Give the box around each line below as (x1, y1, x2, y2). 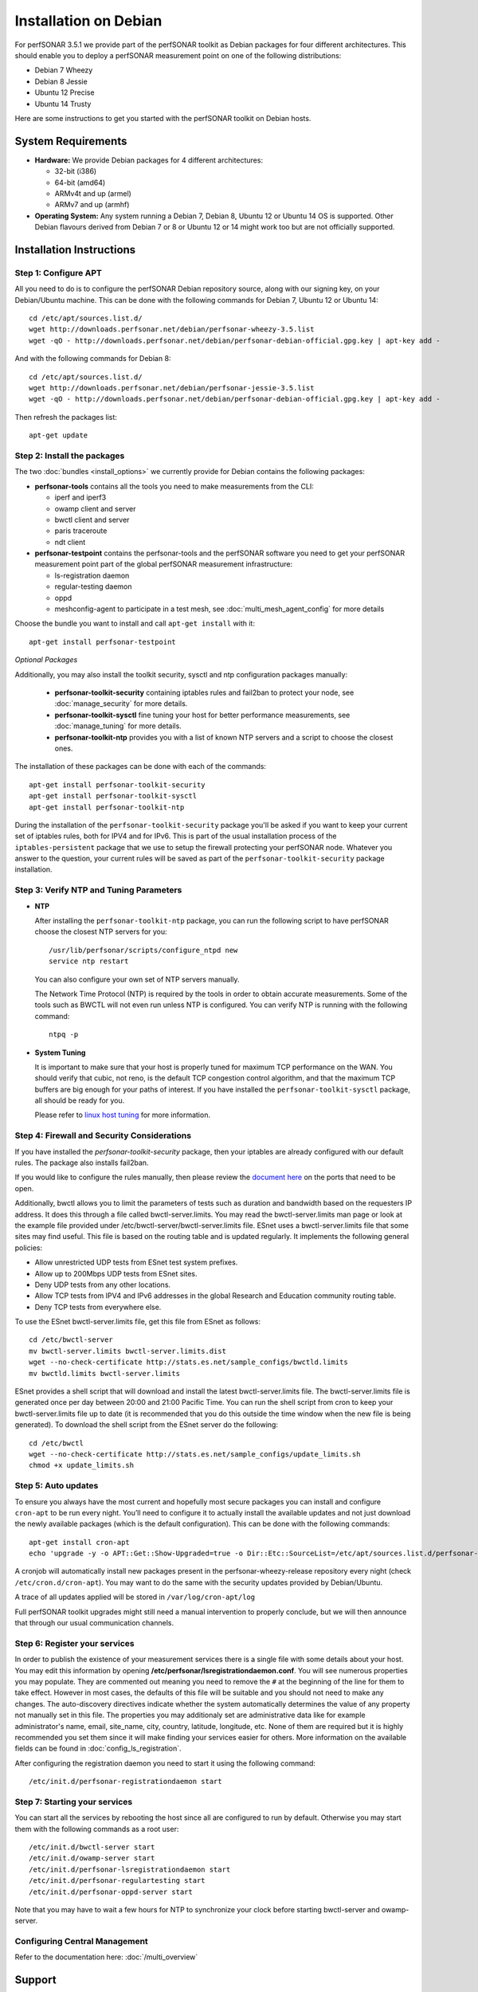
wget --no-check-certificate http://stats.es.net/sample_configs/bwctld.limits (29, 1358, 348, 1367)
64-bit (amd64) (54, 178, 106, 187)
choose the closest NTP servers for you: (34, 927, 167, 936)
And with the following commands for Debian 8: (14, 354, 171, 363)
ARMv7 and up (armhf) (54, 200, 130, 210)
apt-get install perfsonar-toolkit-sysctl (29, 791, 198, 801)
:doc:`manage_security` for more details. (54, 699, 188, 708)
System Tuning (34, 1048, 86, 1057)
